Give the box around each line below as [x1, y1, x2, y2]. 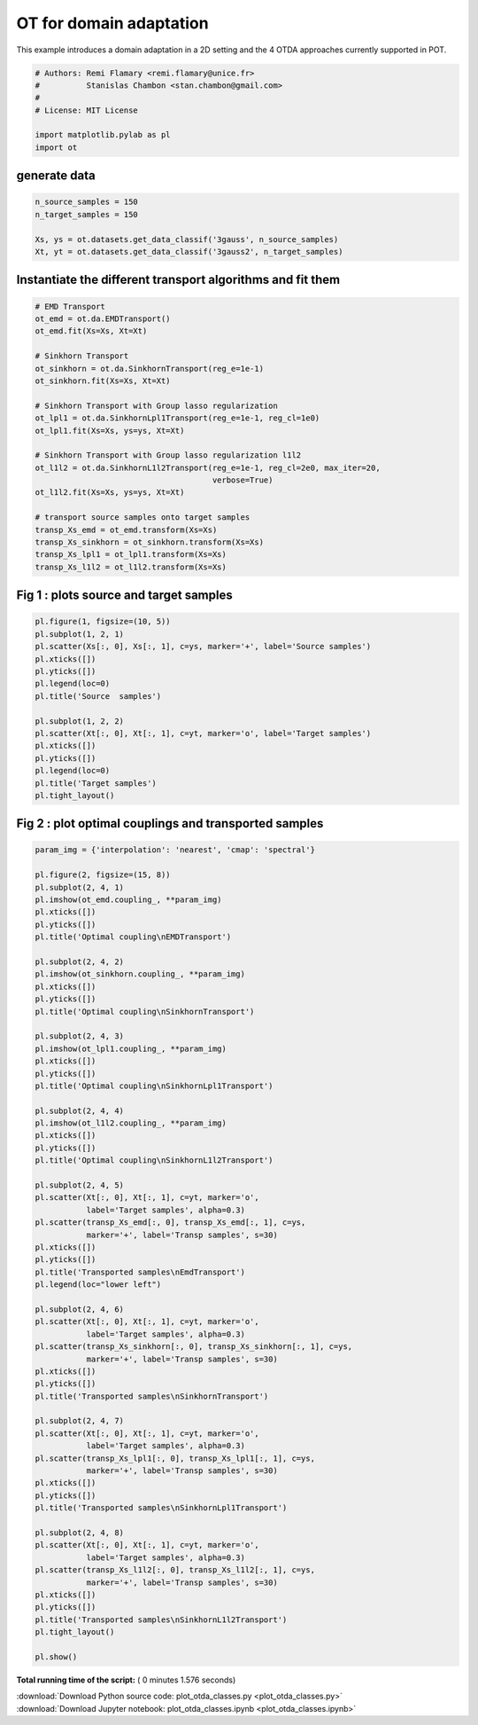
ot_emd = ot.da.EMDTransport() [35, 314, 172, 324]
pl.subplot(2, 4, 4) [35, 1105, 124, 1116]
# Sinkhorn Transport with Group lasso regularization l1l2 [35, 451, 302, 460]
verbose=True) [212, 475, 274, 485]
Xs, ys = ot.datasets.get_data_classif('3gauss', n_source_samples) [35, 234, 339, 244]
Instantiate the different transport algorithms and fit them [16, 272, 341, 287]
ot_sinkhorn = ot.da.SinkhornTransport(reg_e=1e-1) [35, 364, 265, 373]
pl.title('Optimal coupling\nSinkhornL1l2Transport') [35, 1156, 274, 1165]
